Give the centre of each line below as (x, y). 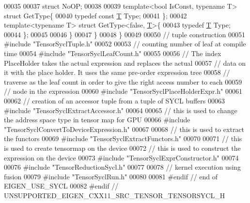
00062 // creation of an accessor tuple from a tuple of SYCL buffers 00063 (114, 100)
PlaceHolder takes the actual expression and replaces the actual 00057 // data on (125, 63)
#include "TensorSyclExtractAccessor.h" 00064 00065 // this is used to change (121, 110)
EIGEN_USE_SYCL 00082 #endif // (61, 186)
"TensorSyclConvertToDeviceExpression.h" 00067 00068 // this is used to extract (124, 129)
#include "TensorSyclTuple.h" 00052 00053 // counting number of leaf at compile (125, 44)
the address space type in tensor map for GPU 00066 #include (97, 120)
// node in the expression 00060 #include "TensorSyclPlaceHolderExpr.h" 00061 (123, 91)
